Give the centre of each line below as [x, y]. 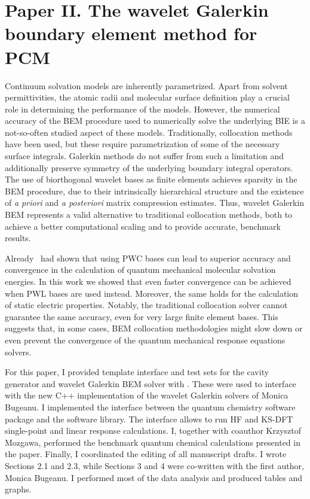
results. [18, 238]
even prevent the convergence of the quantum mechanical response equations [145, 340]
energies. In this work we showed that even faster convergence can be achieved [148, 281]
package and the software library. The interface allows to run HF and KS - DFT [149, 419]
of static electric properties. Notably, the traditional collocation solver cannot [146, 305]
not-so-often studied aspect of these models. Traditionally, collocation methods [149, 132]
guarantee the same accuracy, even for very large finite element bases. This [142, 316]
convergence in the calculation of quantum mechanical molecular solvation [140, 270]
